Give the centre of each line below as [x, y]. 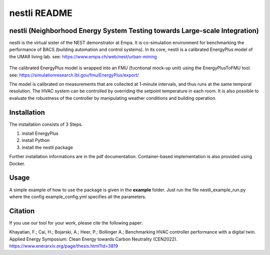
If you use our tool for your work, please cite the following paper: [76, 223]
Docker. [17, 163]
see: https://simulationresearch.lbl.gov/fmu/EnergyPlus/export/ [74, 75]
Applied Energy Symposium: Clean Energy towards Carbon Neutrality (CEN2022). [93, 239]
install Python [36, 140]
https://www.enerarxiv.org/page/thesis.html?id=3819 [64, 246]
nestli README [41, 13]
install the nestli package [47, 147]
